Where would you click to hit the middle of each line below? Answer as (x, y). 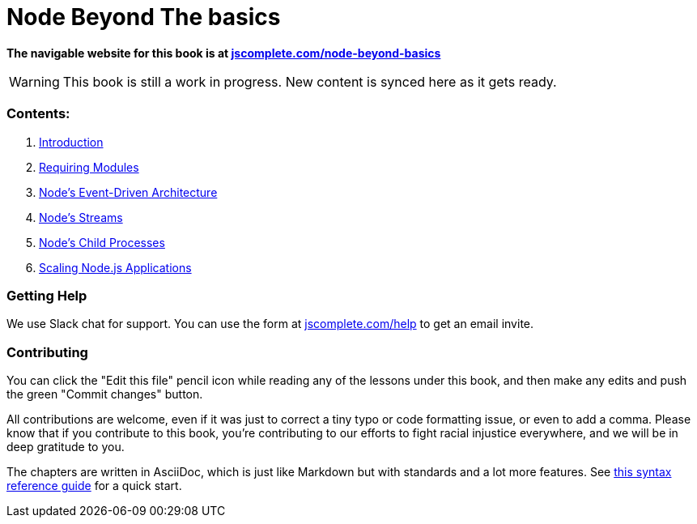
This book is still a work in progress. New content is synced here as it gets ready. (310, 81)
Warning (34, 81)
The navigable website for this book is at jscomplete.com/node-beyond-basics (224, 53)
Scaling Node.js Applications (115, 267)
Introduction (71, 142)
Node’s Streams (81, 217)
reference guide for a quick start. (94, 486)
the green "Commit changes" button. (105, 394)
